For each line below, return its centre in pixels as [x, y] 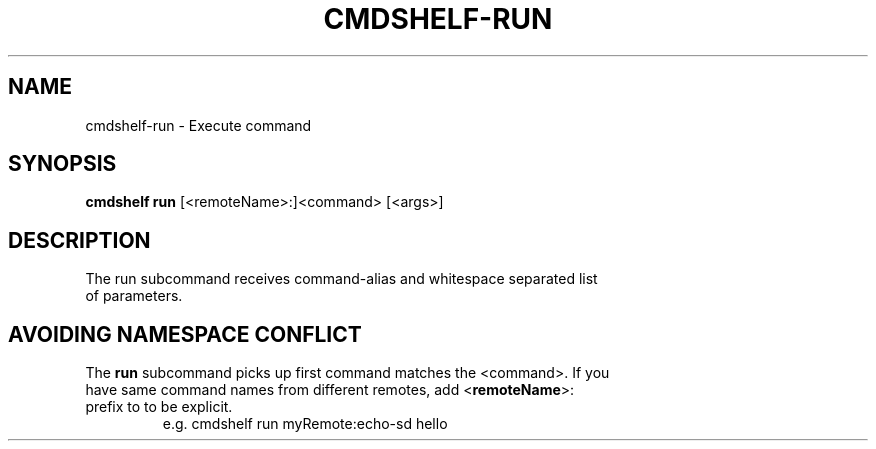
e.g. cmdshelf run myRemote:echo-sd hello [305, 424]
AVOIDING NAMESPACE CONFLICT [185, 334]
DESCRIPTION [79, 240]
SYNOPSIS [62, 164]
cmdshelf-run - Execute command [198, 125]
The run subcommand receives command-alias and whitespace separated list [341, 279]
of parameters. [134, 296]
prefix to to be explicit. [159, 407]
